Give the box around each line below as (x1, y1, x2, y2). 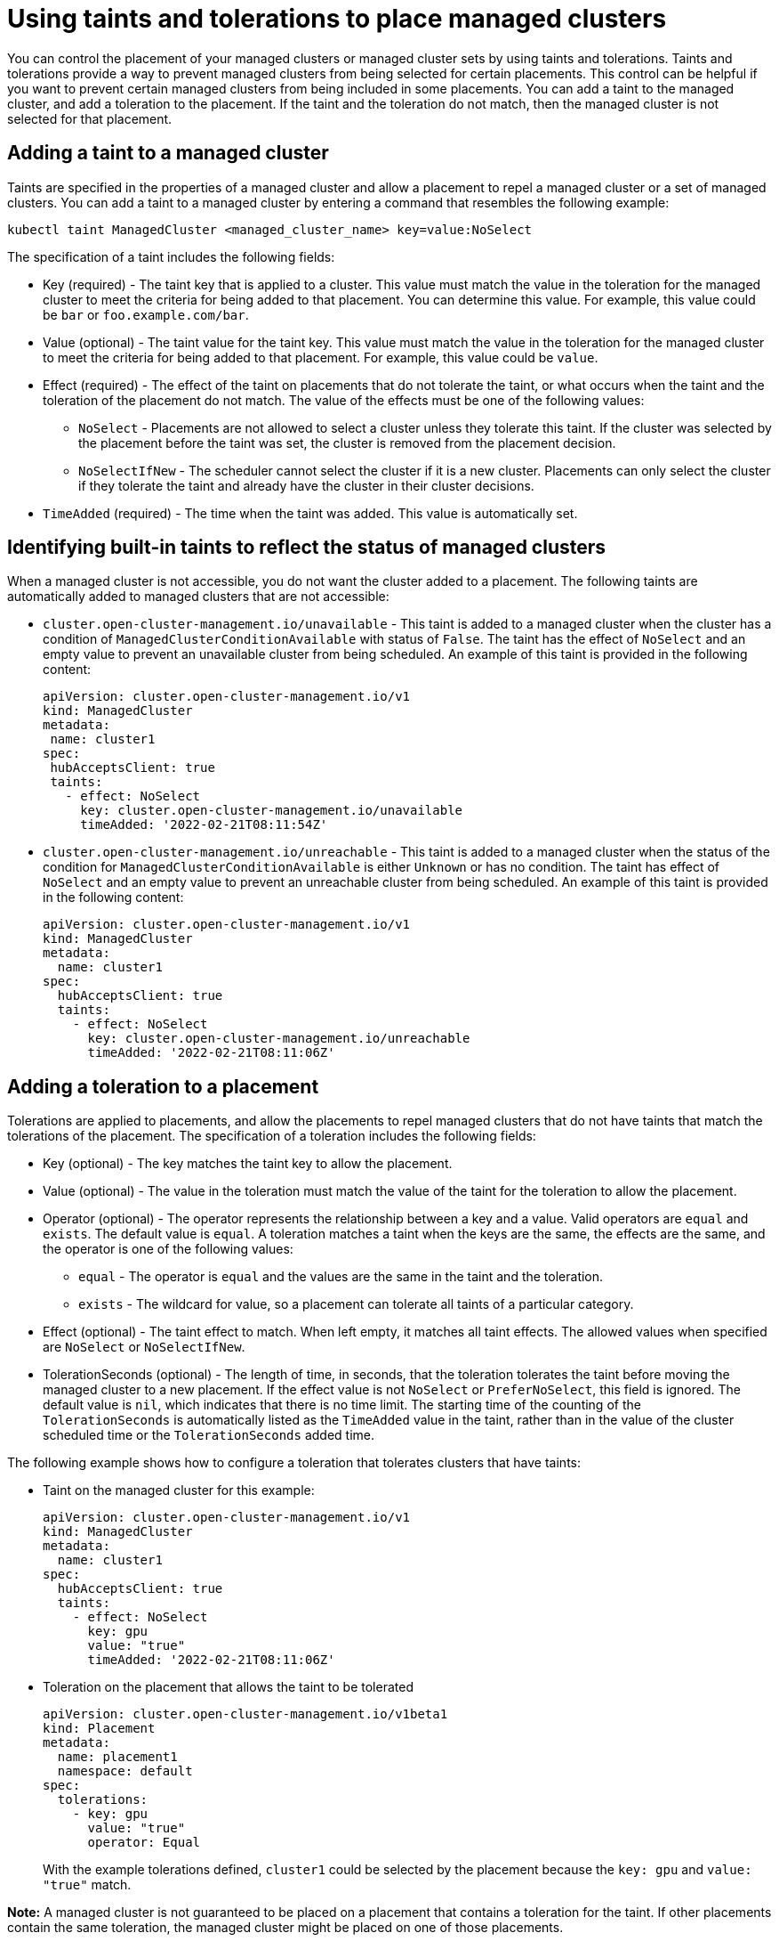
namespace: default (57, 1764, 193, 1779)
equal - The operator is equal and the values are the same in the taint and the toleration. (78, 1269, 604, 1285)
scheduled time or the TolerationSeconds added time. (43, 1427, 374, 1443)
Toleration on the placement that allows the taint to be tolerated (43, 1679, 414, 1695)
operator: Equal (87, 1835, 201, 1850)
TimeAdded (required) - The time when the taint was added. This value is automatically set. (43, 505, 578, 521)
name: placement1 (57, 1750, 178, 1765)
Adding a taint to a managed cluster (7, 142, 329, 165)
